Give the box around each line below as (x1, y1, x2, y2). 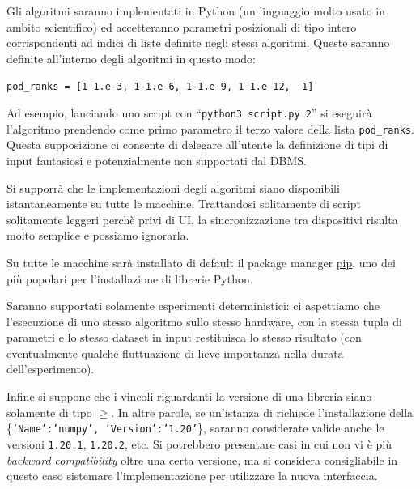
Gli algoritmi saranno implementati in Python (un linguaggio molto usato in (6, 2, 386, 19)
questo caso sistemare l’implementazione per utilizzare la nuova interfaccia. (6, 467, 378, 484)
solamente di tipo (6, 403, 92, 420)
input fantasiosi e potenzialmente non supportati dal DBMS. (6, 151, 307, 168)
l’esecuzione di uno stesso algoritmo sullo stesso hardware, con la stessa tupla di (6, 313, 402, 330)
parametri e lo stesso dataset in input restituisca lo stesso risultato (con (6, 329, 362, 346)
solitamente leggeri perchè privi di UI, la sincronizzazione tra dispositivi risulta (6, 210, 398, 227)
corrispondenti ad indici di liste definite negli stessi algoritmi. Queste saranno (6, 34, 390, 51)
